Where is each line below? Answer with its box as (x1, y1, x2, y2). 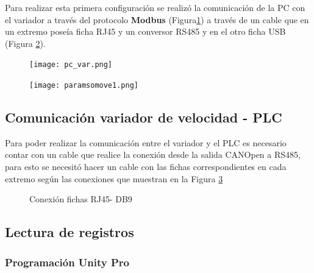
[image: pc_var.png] (29, 60, 113, 69)
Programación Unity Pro (5, 254, 130, 269)
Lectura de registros (5, 222, 134, 241)
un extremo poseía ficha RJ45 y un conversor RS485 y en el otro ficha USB (5, 25, 286, 38)
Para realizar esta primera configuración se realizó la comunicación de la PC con (5, 1, 305, 13)
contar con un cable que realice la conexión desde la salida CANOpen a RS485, (5, 148, 301, 161)
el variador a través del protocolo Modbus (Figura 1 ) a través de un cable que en (5, 13, 309, 26)
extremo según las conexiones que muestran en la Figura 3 (5, 172, 223, 185)
